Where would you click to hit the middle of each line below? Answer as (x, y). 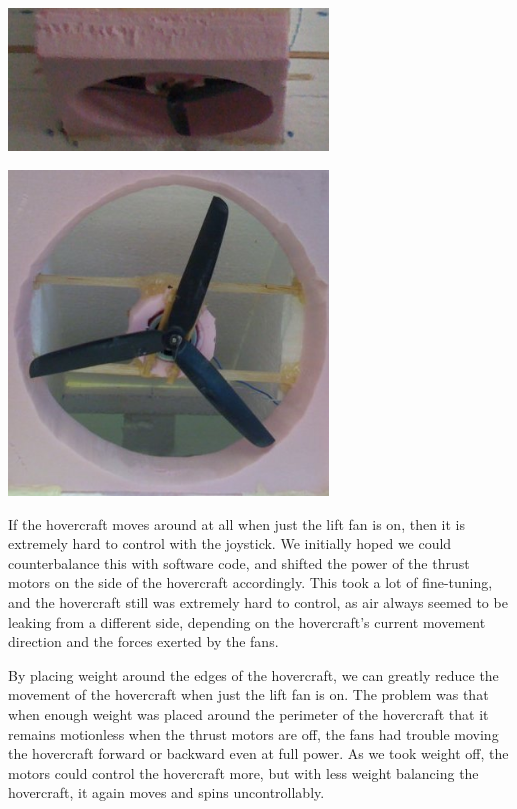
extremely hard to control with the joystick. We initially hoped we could (230, 543)
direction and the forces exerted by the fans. (143, 641)
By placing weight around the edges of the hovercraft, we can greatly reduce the (253, 674)
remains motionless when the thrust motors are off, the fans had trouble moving (253, 733)
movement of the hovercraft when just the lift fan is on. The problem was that (248, 694)
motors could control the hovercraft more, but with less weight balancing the (243, 772)
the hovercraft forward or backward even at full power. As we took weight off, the (258, 753)
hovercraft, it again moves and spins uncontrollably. (166, 792)
